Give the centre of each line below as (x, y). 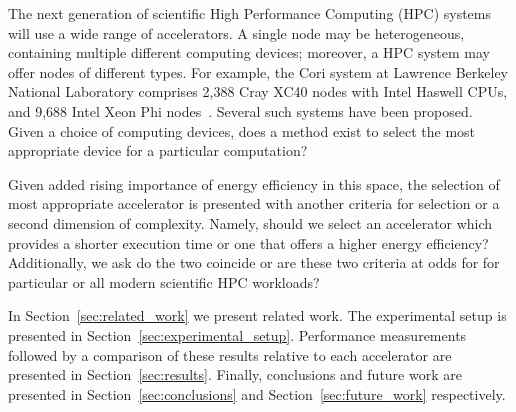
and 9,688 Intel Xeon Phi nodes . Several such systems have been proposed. (240, 110)
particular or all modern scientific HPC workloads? (164, 281)
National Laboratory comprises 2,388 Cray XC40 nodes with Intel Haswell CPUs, (258, 91)
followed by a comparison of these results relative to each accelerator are (230, 354)
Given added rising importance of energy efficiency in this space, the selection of (254, 183)
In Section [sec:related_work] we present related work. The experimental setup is (257, 315)
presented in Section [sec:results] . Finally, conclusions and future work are (235, 374)
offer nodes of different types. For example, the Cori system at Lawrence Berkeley (258, 71)
